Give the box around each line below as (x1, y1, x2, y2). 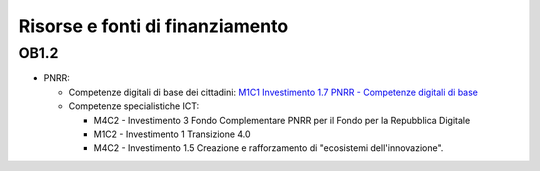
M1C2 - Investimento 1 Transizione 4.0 (93, 128, 251, 140)
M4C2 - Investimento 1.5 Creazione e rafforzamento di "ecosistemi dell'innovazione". (93, 142, 444, 154)
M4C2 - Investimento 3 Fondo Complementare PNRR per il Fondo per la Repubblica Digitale (93, 114, 471, 126)
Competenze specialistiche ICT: (68, 100, 200, 112)
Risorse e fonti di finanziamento (18, 15, 289, 37)
